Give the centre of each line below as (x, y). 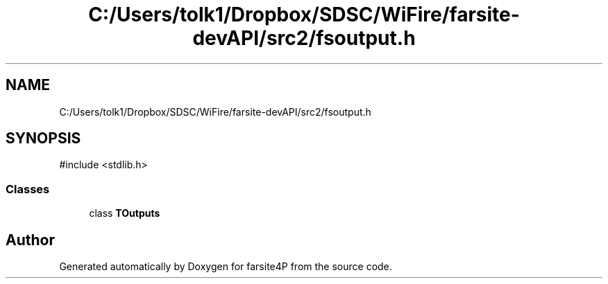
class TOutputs (125, 213)
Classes (28, 189)
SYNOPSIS (43, 139)
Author (30, 240)
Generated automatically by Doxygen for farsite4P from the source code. (226, 267)
